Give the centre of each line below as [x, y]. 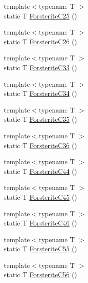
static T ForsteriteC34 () [41, 93]
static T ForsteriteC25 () [41, 15]
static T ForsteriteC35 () [41, 119]
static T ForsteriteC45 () [41, 197]
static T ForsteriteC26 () [41, 41]
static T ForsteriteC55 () [41, 249]
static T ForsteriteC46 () [41, 223]
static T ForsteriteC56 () [41, 274]
